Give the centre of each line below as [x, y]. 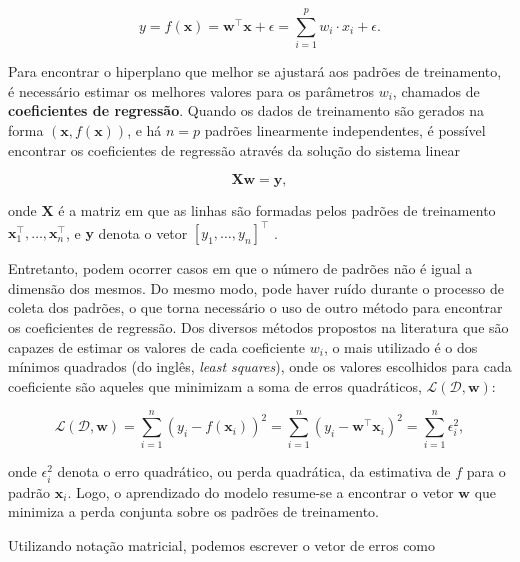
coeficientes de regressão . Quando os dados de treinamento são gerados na [246, 110]
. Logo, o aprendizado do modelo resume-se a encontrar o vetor [260, 491]
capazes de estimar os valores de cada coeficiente [157, 346]
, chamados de [436, 90]
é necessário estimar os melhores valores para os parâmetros [191, 90]
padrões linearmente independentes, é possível [345, 129]
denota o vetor [143, 232]
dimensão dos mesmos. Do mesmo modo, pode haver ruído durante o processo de [256, 287]
